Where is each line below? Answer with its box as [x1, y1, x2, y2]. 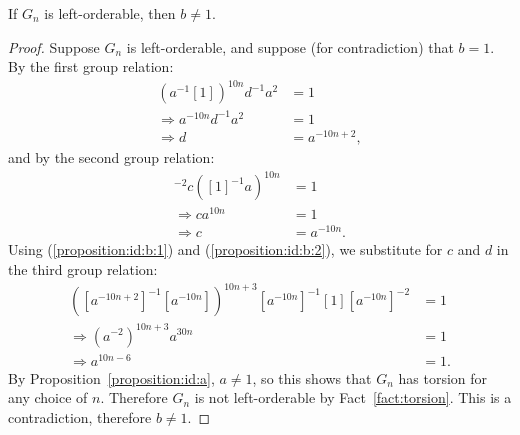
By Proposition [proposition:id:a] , [8, 367, 215, 388]
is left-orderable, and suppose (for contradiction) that [126, 36, 454, 57]
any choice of [8, 387, 88, 408]
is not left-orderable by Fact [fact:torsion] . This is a [194, 387, 512, 408]
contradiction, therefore [8, 406, 152, 427]
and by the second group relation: [8, 146, 215, 167]
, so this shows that [252, 367, 372, 388]
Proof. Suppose [8, 36, 100, 57]
